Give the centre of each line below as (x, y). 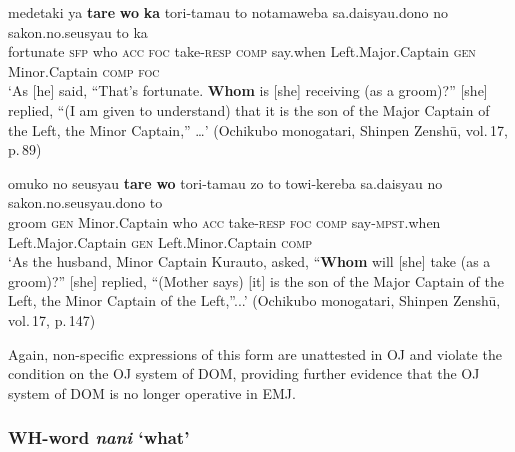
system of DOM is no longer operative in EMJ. (152, 392)
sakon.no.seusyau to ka (78, 31)
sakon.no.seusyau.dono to (85, 202)
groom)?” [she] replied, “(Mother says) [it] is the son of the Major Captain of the (256, 280)
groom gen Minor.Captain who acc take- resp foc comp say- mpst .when (224, 221)
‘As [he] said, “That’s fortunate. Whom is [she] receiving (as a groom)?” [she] (248, 90)
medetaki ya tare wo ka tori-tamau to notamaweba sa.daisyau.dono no (228, 12)
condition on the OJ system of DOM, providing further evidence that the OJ (244, 373)
